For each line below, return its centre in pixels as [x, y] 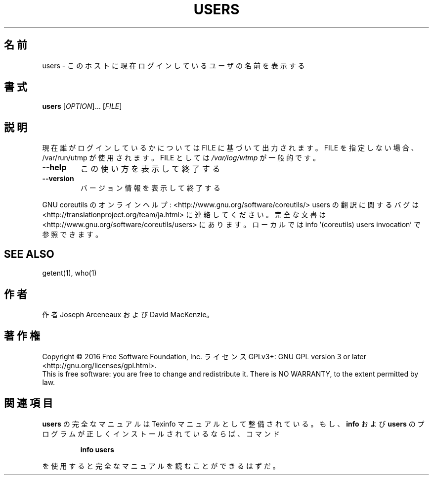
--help [54, 168]
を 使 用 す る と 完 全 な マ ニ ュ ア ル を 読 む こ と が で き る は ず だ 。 [161, 466]
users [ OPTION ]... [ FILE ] [82, 106]
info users [97, 449]
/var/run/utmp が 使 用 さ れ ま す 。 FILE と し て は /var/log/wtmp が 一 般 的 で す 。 [181, 158]
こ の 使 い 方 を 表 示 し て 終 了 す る [150, 169]
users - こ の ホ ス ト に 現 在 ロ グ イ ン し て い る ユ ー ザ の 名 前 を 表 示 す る [173, 65]
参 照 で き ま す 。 [72, 235]
